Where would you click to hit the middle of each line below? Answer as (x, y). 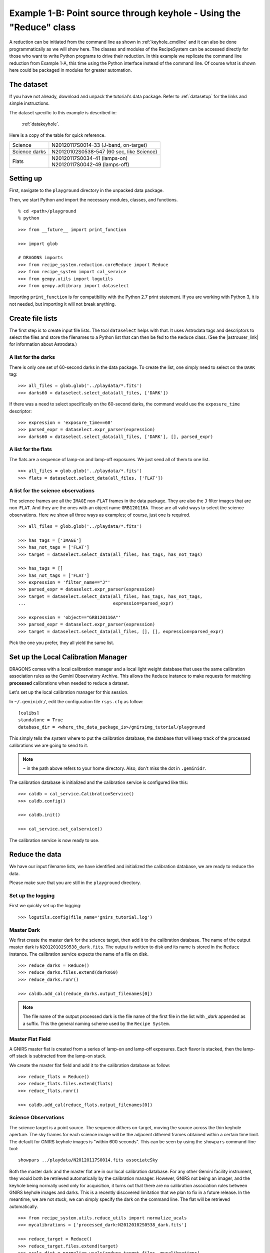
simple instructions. (29, 103)
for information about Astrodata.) (43, 344)
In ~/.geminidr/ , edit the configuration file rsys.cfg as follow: (76, 701)
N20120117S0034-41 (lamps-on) (90, 158)
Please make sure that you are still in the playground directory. (75, 883)
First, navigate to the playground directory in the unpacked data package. (86, 190)
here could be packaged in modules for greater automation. (70, 70)
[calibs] (29, 713)
